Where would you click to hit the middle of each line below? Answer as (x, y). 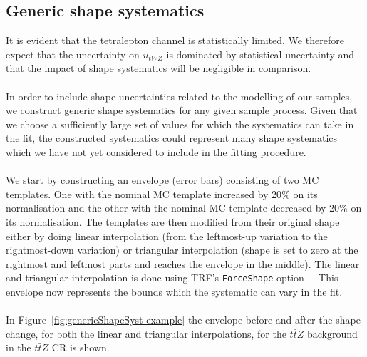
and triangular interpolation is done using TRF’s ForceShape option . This (172, 278)
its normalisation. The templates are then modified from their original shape (173, 221)
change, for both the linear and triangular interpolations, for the (146, 333)
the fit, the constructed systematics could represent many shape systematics (172, 138)
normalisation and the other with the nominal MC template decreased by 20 (173, 208)
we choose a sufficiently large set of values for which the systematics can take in (180, 124)
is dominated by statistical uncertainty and (260, 54)
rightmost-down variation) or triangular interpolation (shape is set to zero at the (182, 250)
